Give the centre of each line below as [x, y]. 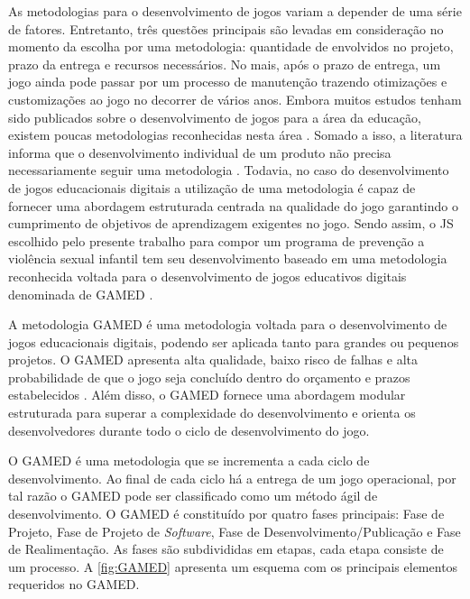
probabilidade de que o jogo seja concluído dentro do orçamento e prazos [209, 377]
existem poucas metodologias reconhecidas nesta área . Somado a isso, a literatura [235, 135]
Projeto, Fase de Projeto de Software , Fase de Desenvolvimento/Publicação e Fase [235, 531]
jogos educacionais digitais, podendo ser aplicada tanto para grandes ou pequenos [234, 341]
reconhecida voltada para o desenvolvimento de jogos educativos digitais [207, 276]
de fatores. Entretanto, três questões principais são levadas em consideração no [226, 28]
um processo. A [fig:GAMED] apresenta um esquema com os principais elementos [233, 566]
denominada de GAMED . [81, 294]
